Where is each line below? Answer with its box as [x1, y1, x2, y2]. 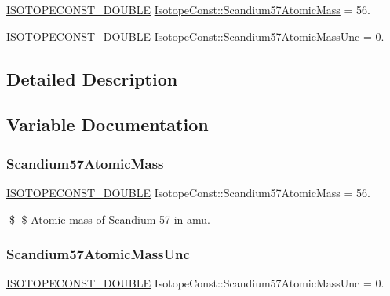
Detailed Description [6, 66, 178, 90]
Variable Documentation [6, 112, 209, 137]
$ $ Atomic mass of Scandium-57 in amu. [9, 210, 210, 227]
